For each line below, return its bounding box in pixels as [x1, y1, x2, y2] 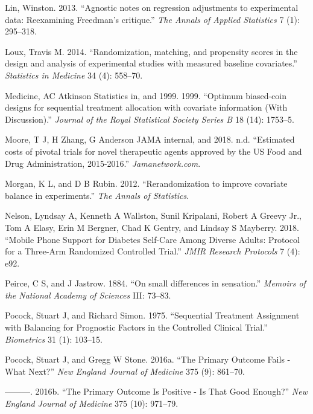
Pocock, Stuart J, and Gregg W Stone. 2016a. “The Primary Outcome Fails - [5, 353, 291, 366]
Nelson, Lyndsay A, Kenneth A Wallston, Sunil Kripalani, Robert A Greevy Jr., [5, 209, 302, 222]
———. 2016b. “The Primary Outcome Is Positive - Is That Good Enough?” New [5, 385, 308, 398]
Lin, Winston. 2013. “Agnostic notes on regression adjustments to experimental [5, 1, 299, 13]
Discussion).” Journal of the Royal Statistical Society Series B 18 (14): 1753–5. [5, 112, 294, 125]
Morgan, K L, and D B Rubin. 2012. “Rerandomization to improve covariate [5, 177, 288, 190]
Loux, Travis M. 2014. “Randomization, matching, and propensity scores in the [5, 45, 298, 57]
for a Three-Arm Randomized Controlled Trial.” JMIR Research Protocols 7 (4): [5, 245, 300, 257]
